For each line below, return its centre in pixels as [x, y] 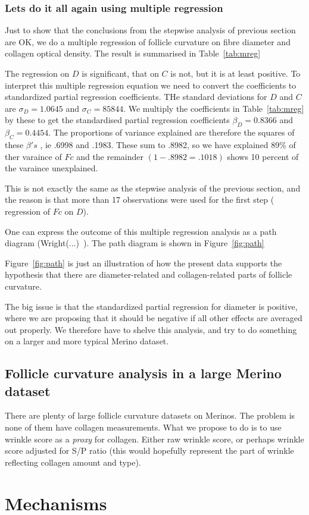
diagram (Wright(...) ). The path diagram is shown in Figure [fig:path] [135, 243]
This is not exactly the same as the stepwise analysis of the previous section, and [153, 188]
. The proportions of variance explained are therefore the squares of [171, 132]
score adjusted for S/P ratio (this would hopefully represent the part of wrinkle [149, 450]
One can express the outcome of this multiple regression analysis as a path [141, 231]
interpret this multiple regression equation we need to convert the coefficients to [151, 85]
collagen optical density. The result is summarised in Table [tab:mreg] [133, 53]
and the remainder [110, 156]
